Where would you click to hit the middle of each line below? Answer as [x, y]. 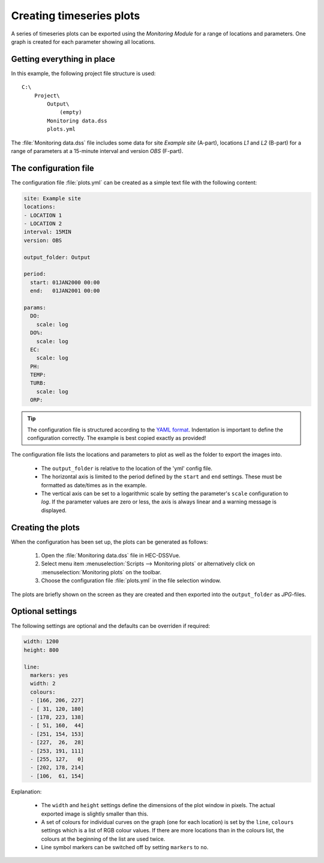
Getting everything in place [63, 59]
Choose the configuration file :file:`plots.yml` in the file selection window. [131, 581]
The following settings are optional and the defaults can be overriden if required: [110, 626]
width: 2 [43, 684]
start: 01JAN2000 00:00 [65, 282]
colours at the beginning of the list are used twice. [103, 839]
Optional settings [44, 611]
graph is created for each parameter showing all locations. [83, 41]
